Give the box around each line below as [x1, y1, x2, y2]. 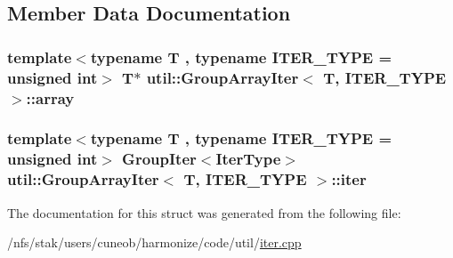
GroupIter [122, 148, 197, 170]
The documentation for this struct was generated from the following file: [7, 203, 401, 222]
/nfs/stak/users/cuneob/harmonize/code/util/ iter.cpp [7, 233, 302, 252]
